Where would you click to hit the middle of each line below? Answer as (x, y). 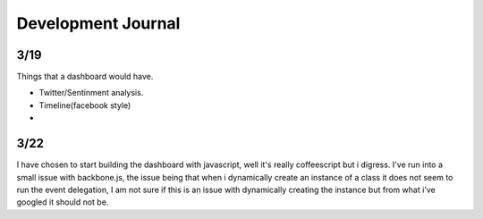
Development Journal (98, 23)
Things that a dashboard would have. (85, 77)
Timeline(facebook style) (85, 105)
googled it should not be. (63, 202)
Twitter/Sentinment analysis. (91, 93)
